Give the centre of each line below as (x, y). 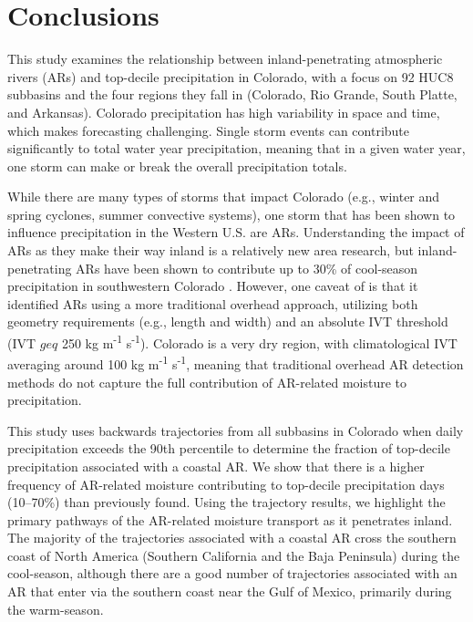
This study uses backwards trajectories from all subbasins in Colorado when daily (236, 430)
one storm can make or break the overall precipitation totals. (177, 166)
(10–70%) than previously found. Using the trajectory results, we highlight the (226, 502)
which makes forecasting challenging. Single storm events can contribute (209, 130)
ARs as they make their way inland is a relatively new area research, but (211, 250)
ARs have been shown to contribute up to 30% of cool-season (247, 268)
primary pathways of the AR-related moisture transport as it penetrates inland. (230, 519)
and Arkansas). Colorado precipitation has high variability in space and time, (224, 112)
